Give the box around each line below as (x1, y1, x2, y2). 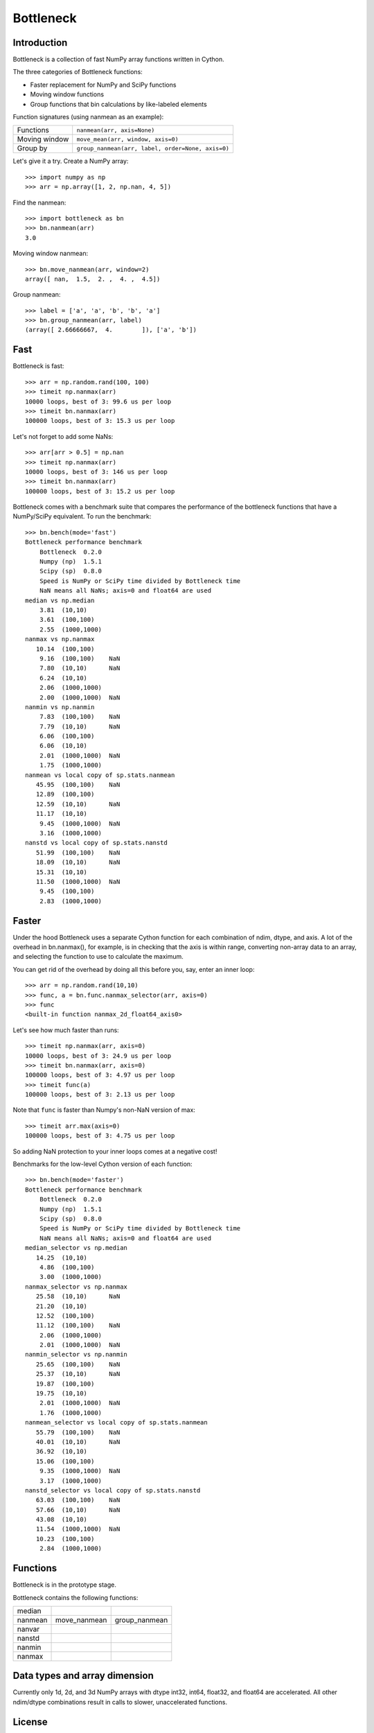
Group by (17, 143, 48, 153)
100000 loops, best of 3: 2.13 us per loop (25, 1090, 175, 1099)
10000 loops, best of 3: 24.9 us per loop (25, 1052, 172, 1060)
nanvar (17, 1624, 40, 1634)
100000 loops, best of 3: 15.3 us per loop (25, 417, 175, 425)
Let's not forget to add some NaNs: (12, 432, 114, 440)
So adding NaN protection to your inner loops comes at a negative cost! (12, 1147, 217, 1156)
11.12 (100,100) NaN (35, 1321, 121, 1330)
